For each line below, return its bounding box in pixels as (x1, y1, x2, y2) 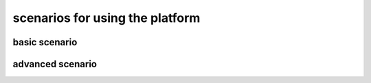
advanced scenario (12, 58, 98, 70)
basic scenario (12, 36, 78, 48)
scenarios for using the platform (12, 10, 201, 25)
